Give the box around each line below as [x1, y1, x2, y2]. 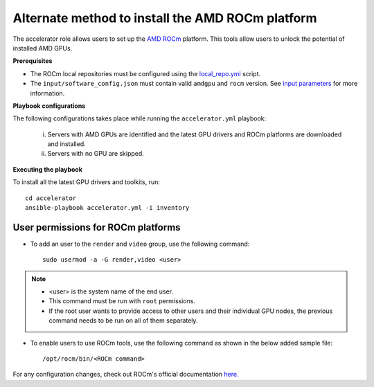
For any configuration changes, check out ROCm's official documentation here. [12, 370, 239, 379]
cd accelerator [25, 194, 77, 202]
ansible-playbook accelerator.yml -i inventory [25, 204, 190, 212]
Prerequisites [12, 57, 53, 65]
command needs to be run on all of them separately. [48, 316, 198, 325]
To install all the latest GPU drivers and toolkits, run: [12, 178, 161, 186]
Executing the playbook [12, 165, 83, 173]
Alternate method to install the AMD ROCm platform [12, 10, 318, 26]
